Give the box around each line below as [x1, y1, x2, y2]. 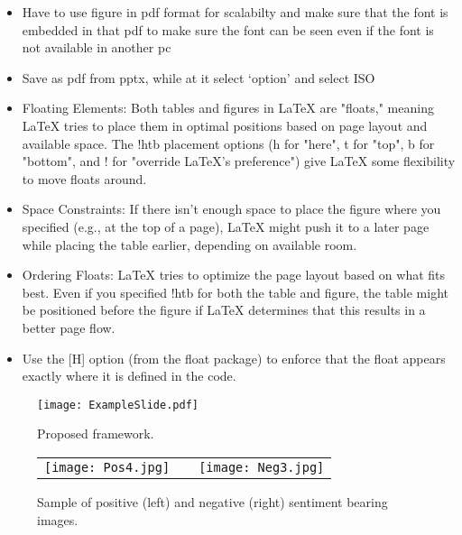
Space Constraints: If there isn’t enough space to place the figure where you [22, 199, 441, 218]
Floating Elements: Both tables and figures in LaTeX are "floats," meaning [22, 98, 434, 117]
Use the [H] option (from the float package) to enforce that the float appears [22, 348, 446, 367]
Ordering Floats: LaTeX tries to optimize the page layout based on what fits [22, 265, 446, 284]
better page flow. [22, 318, 115, 337]
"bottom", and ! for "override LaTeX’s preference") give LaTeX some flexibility [22, 152, 456, 171]
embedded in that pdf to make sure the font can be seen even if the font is [22, 20, 434, 39]
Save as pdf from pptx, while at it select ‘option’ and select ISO [22, 68, 375, 87]
